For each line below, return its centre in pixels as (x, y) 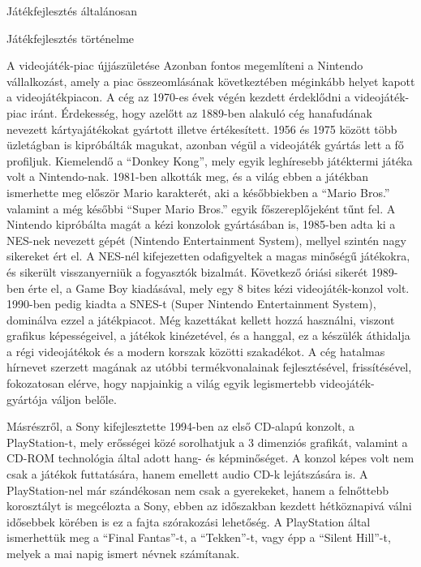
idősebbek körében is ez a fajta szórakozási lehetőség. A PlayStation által (189, 521)
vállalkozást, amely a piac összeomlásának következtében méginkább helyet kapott (211, 81)
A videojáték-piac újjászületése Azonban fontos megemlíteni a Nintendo (185, 65)
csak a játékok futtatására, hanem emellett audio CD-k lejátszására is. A (187, 474)
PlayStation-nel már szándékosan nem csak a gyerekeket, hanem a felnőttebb (198, 490)
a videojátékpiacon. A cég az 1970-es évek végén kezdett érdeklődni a (178, 97)
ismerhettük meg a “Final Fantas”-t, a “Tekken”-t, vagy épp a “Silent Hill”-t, (199, 537)
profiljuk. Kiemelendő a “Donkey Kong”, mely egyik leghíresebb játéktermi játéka (210, 160)
